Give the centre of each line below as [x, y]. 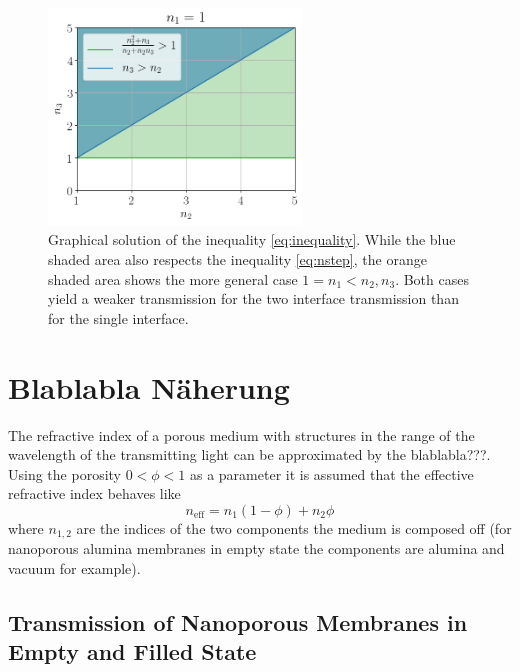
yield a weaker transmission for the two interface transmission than [253, 298]
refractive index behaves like [94, 493]
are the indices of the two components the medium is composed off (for [294, 527]
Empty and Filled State [132, 651]
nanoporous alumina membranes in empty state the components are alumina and [256, 548]
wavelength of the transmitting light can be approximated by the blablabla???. [249, 454]
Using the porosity [64, 473]
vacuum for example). [74, 567]
